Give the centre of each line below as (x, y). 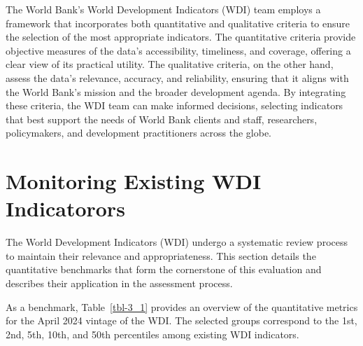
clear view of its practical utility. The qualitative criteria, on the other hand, (170, 64)
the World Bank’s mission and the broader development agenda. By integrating (176, 91)
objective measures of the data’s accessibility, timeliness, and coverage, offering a (178, 50)
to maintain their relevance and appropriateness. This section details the (161, 255)
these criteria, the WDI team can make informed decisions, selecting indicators (175, 105)
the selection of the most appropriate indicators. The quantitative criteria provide (181, 37)
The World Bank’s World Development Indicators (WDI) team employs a (163, 9)
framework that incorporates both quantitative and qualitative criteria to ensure (178, 23)
